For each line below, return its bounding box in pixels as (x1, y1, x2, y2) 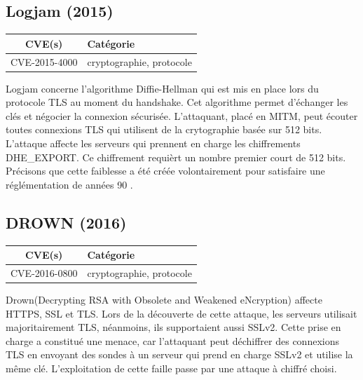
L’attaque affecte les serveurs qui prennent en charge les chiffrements (6, 136, 301, 151)
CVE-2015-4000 (11, 54, 78, 69)
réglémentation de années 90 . (6, 177, 133, 191)
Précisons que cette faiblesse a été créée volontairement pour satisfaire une (6, 163, 325, 178)
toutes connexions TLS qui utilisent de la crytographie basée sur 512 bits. (6, 122, 322, 137)
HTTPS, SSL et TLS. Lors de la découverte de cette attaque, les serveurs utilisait (6, 306, 357, 320)
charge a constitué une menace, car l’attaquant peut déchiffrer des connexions (6, 333, 339, 348)
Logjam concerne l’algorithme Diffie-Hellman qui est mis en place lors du (6, 81, 319, 95)
